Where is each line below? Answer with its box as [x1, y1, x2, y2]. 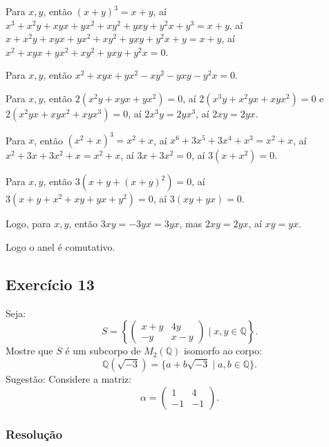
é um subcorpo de [65, 343, 141, 358]
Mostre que [6, 343, 53, 358]
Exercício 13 [6, 274, 95, 295]
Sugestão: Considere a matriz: [6, 372, 132, 386]
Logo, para [6, 216, 51, 231]
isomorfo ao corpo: [183, 343, 262, 358]
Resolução [6, 425, 63, 442]
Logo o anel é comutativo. [6, 240, 115, 254]
